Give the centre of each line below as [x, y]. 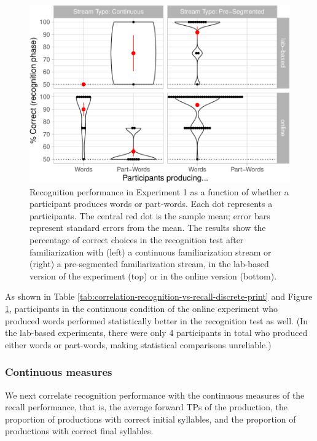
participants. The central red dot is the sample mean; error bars [150, 215]
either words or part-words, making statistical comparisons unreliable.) [138, 344]
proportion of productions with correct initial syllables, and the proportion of [151, 419]
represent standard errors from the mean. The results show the [148, 228]
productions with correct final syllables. [79, 431]
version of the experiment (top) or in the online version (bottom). [153, 275]
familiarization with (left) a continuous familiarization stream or [151, 252]
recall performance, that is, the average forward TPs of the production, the [146, 407]
